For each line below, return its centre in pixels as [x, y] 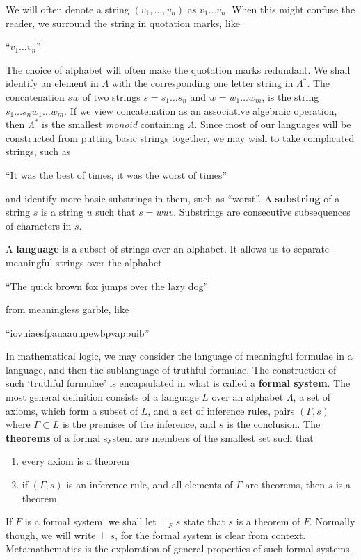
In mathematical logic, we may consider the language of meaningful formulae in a [179, 356]
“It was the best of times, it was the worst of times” [117, 174]
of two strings [111, 96]
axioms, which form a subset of [72, 410]
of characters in [39, 225]
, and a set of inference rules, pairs [221, 410]
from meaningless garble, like [67, 309]
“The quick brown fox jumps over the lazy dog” [107, 286]
